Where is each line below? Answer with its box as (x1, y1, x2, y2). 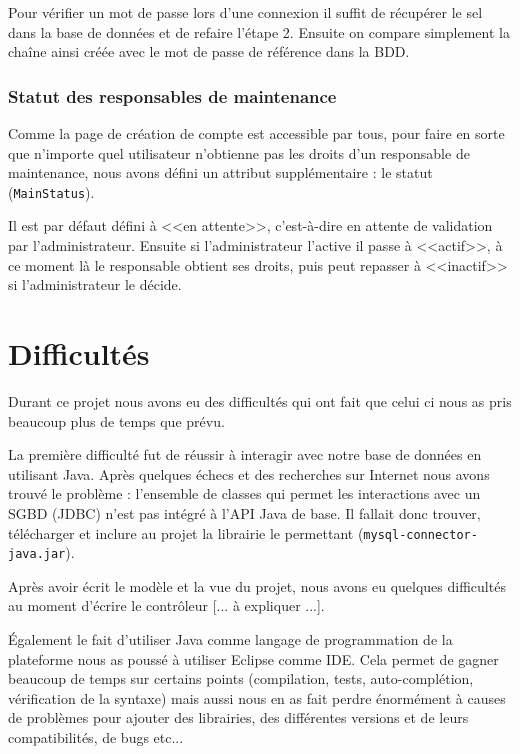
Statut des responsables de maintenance (8, 83, 337, 108)
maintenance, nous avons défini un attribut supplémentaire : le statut (8, 162, 433, 183)
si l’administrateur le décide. (8, 274, 182, 295)
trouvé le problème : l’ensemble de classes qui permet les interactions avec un (8, 483, 481, 504)
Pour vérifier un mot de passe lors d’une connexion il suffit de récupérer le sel (8, 2, 483, 22)
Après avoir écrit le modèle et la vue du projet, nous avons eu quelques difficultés (8, 575, 506, 596)
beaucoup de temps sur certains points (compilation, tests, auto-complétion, (8, 668, 474, 689)
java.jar (8, 547, 66, 562)
